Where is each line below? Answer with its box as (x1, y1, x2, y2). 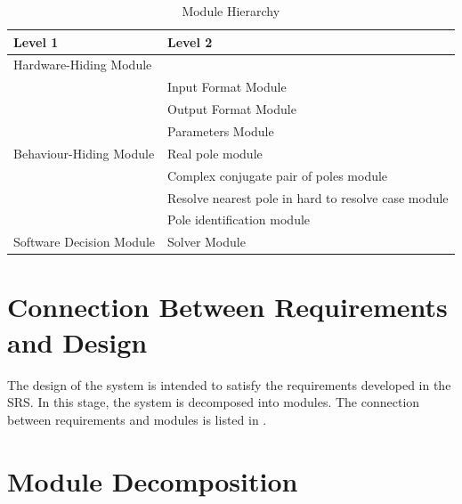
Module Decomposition (7, 462, 298, 499)
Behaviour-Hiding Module (13, 143, 155, 162)
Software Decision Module (13, 232, 155, 251)
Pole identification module (166, 210, 311, 229)
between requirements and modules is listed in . (7, 410, 267, 428)
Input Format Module (166, 77, 287, 96)
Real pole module (166, 143, 263, 162)
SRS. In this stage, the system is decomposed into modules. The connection (7, 393, 420, 411)
